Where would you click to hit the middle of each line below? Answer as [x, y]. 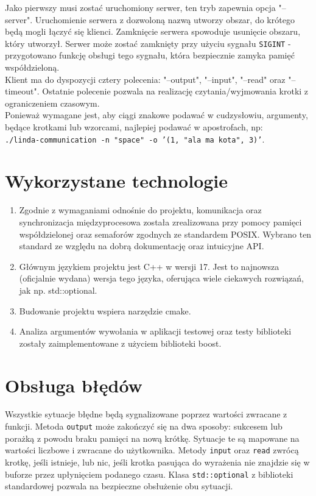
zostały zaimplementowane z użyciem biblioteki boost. [120, 343]
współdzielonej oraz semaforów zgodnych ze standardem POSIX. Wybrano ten [165, 234]
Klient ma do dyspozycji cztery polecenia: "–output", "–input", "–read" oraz [145, 79]
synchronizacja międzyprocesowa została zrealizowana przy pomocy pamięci [160, 221]
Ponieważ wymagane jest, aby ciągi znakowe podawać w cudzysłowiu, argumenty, [156, 115]
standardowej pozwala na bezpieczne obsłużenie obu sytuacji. [119, 486]
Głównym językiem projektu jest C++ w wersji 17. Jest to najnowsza [149, 266]
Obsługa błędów [74, 385]
